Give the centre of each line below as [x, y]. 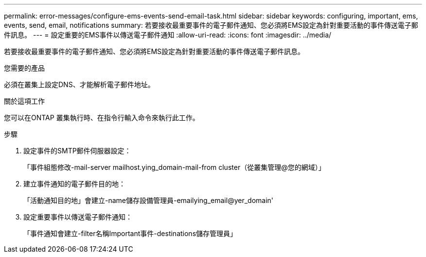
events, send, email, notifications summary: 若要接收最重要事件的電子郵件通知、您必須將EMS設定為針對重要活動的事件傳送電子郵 [211, 25]
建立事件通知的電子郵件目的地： [74, 184]
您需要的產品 [24, 68]
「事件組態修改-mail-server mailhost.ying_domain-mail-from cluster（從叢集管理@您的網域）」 [174, 167]
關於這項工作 [24, 101]
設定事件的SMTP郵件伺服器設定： [77, 151]
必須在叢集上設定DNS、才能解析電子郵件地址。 [79, 84]
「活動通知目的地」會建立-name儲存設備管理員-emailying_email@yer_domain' [149, 200]
